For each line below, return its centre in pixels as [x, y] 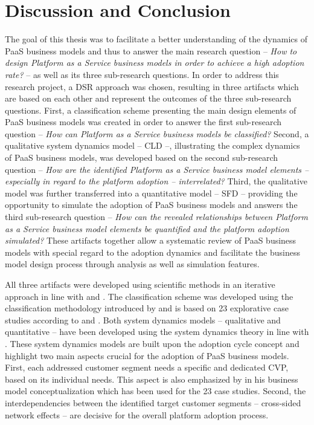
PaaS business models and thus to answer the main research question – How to [151, 50]
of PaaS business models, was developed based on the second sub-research [142, 157]
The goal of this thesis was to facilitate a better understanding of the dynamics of [156, 39]
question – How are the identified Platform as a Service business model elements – [157, 169]
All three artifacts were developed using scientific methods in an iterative [140, 284]
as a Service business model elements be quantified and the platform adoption [147, 228]
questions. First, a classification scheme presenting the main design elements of [151, 110]
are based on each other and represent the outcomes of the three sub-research [148, 98]
